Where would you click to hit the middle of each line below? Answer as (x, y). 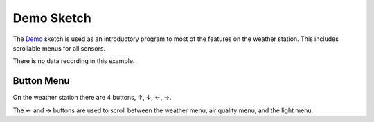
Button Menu (42, 81)
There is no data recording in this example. (74, 61)
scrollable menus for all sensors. (59, 48)
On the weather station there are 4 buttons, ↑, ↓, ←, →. (92, 98)
